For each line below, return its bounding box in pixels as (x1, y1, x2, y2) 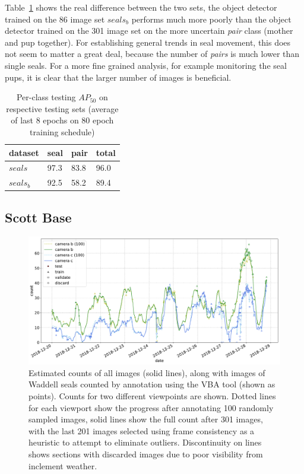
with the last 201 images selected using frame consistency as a (28, 424, 255, 437)
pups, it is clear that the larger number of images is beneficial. (5, 71, 232, 83)
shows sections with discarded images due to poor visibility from (28, 447, 263, 460)
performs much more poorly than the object (131, 12, 292, 25)
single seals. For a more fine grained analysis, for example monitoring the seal (5, 59, 287, 71)
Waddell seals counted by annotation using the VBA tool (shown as (28, 378, 275, 390)
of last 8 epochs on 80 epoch (11, 114, 114, 126)
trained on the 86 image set (5, 12, 105, 25)
